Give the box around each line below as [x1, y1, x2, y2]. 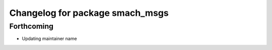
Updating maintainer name [22, 36, 78, 42]
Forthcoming [9, 22, 54, 31]
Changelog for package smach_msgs [9, 7, 169, 18]
